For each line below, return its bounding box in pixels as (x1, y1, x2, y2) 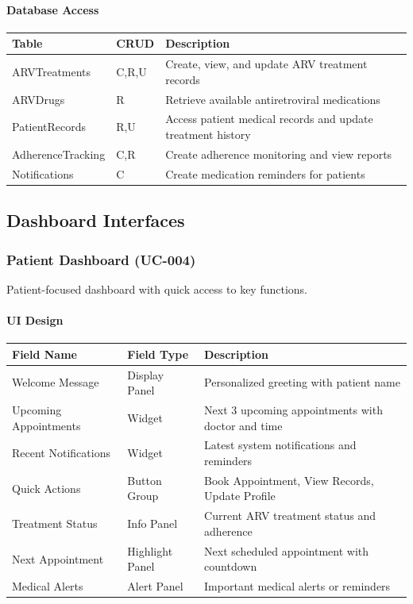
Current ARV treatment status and (204, 507, 376, 524)
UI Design (6, 311, 64, 328)
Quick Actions (12, 479, 81, 496)
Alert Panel (127, 578, 183, 594)
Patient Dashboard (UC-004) (6, 249, 196, 269)
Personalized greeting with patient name (204, 374, 400, 390)
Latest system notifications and (204, 437, 357, 453)
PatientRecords (12, 118, 87, 135)
